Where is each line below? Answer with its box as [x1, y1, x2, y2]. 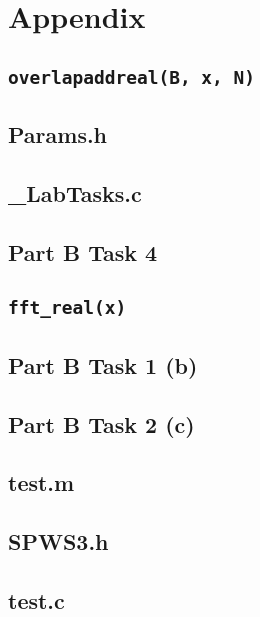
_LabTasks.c [8, 177, 142, 208]
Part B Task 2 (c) [8, 408, 195, 439]
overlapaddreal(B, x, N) [8, 66, 256, 88]
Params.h [8, 119, 108, 150]
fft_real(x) [8, 297, 127, 319]
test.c [8, 584, 65, 615]
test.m [8, 467, 75, 498]
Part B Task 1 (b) [8, 349, 198, 380]
